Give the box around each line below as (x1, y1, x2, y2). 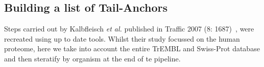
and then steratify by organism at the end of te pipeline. (4, 53, 181, 63)
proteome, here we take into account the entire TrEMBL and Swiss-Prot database (4, 43, 260, 54)
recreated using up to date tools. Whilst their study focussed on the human (4, 33, 240, 44)
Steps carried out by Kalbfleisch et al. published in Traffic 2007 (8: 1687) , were (4, 23, 254, 34)
